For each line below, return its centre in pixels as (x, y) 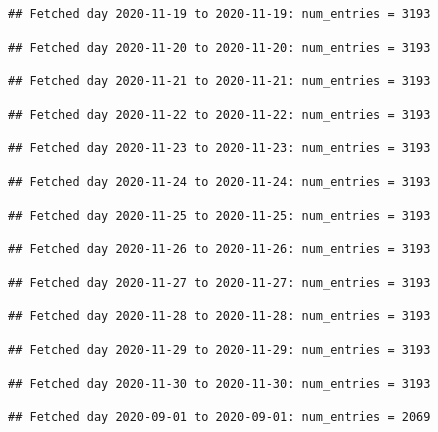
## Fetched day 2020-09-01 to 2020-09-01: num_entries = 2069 (219, 417)
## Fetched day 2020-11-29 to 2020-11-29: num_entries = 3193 (219, 349)
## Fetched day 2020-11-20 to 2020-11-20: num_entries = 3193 (219, 47)
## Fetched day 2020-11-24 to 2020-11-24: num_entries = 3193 (219, 181)
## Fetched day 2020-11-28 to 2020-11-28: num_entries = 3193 (219, 316)
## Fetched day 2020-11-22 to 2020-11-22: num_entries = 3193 (219, 114)
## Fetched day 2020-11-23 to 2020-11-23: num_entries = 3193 (219, 148)
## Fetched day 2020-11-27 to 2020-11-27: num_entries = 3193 (219, 282)
